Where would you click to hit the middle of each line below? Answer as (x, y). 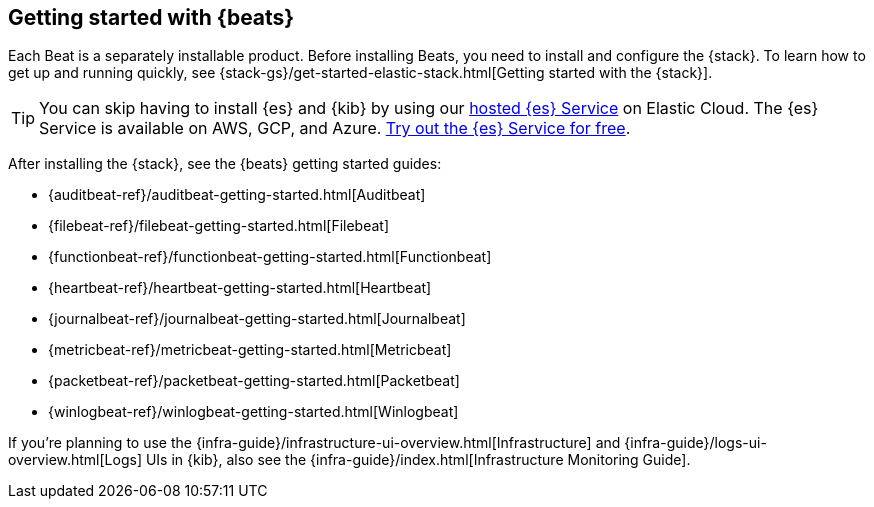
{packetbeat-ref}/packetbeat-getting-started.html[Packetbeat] (254, 381)
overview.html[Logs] (75, 460)
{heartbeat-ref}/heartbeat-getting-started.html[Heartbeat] (240, 288)
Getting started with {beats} (151, 17)
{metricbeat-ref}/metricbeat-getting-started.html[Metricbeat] (250, 350)
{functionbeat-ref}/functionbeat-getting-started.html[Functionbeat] (270, 257)
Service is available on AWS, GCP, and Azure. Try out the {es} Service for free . (335, 128)
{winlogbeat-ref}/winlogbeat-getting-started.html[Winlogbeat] (253, 412)
